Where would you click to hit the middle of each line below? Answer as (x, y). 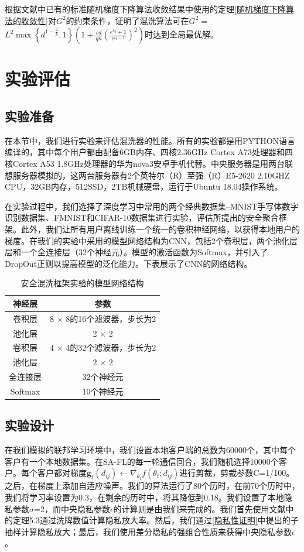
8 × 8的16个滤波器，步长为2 (103, 318)
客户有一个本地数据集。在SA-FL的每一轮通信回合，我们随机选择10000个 (142, 461)
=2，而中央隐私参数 (72, 508)
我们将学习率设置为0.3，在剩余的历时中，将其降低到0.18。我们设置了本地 (144, 497)
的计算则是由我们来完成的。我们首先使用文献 (199, 508)
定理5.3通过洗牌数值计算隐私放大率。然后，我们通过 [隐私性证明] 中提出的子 (156, 520)
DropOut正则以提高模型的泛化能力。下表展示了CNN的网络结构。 (129, 263)
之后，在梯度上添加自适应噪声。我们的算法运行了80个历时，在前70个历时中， (152, 486)
